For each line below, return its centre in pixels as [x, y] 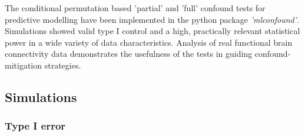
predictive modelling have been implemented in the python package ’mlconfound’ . [152, 19]
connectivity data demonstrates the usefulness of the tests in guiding [129, 54]
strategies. [63, 65]
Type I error [35, 126]
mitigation [24, 65]
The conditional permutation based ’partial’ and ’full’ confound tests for [135, 8]
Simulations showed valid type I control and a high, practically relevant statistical [152, 31]
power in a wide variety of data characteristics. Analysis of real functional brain [149, 42]
